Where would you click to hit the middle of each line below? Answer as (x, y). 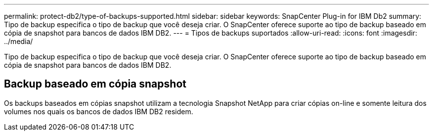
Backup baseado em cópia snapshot (95, 84)
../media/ (19, 41)
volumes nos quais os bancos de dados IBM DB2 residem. (99, 111)
